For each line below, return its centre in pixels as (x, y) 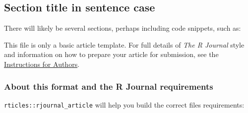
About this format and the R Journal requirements (109, 86)
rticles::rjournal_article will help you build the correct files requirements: (124, 104)
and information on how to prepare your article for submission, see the (111, 54)
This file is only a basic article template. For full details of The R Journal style (124, 44)
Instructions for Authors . (42, 64)
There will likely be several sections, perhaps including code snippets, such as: (123, 28)
